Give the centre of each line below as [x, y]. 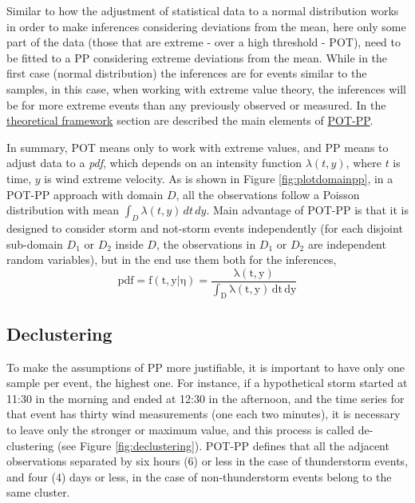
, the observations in [206, 244]
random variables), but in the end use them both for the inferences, [172, 259]
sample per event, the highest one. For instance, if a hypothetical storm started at [207, 383]
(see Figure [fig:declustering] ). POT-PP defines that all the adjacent [223, 445]
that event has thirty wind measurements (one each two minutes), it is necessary [204, 414]
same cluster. [38, 492]
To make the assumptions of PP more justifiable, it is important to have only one [206, 367]
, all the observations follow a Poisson [268, 194]
